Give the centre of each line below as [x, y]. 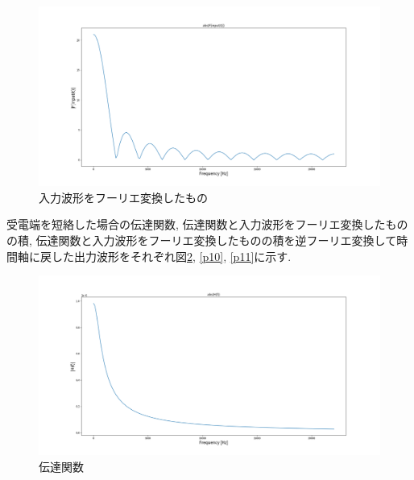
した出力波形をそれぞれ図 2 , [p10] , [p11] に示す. [171, 256]
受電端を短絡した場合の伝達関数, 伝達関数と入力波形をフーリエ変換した [196, 224]
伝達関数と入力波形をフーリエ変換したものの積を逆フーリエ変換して [216, 240]
